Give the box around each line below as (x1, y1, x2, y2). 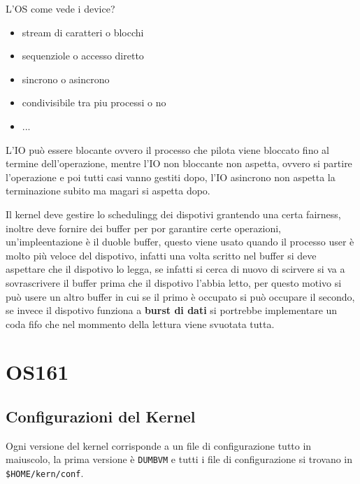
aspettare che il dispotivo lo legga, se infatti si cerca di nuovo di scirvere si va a (6, 262, 345, 276)
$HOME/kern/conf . (6, 466, 84, 481)
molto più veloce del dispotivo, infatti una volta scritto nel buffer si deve (6, 248, 317, 262)
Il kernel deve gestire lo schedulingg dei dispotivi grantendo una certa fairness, (6, 206, 341, 221)
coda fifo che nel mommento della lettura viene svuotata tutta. (6, 316, 275, 331)
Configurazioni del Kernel (6, 406, 196, 427)
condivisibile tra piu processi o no (22, 95, 166, 110)
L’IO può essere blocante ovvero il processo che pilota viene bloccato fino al (6, 142, 329, 157)
